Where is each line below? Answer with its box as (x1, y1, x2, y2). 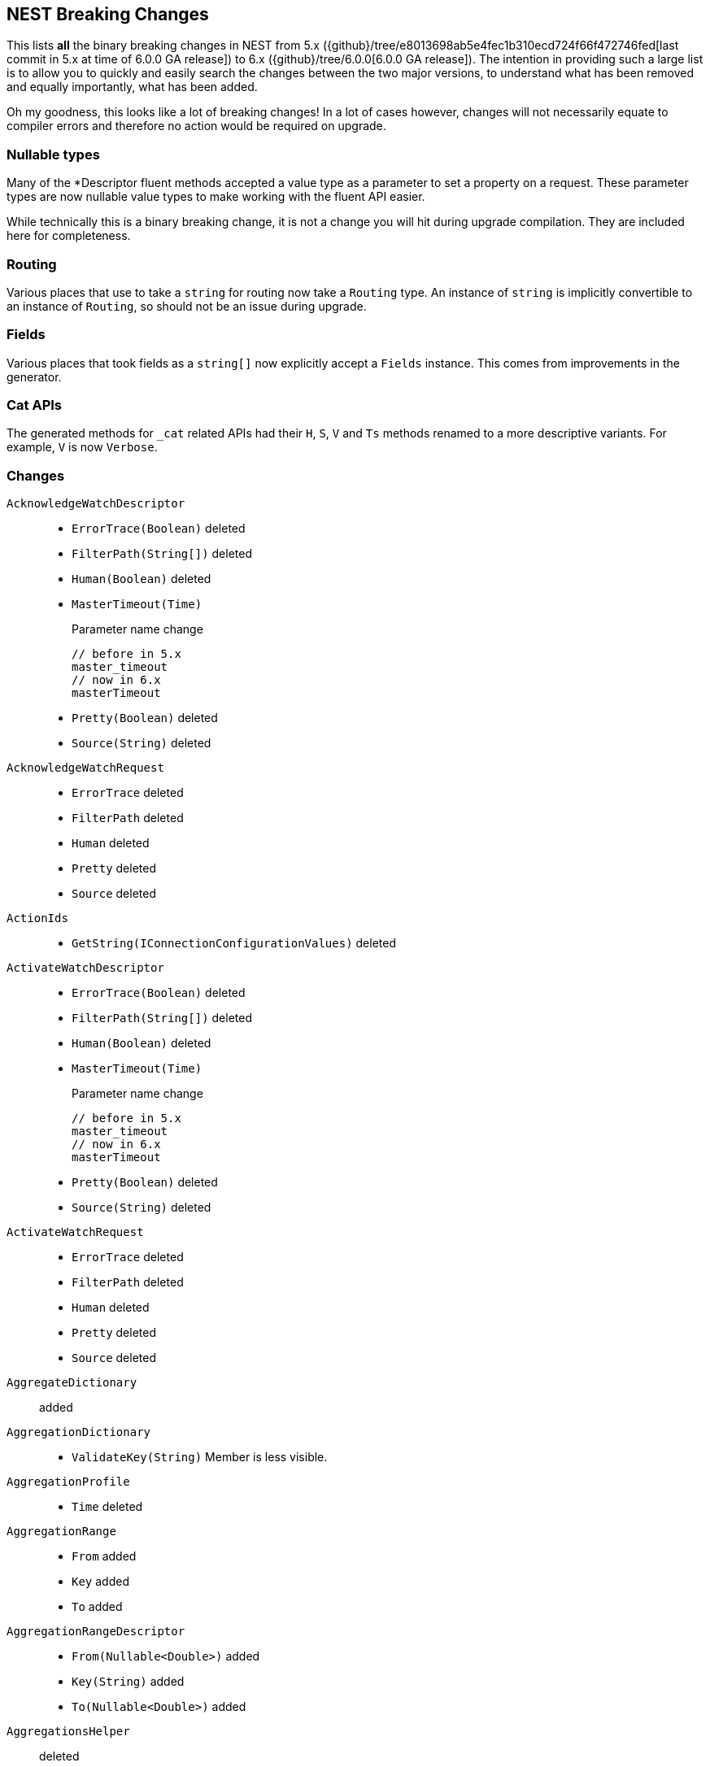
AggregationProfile (7, 1475, 130, 1489)
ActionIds (7, 912, 68, 925)
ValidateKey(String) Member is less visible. (72, 1450, 328, 1465)
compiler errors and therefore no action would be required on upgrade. (7, 119, 386, 133)
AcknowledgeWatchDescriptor (7, 497, 185, 511)
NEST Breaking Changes (7, 4, 209, 24)
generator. (7, 369, 62, 384)
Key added (72, 1574, 129, 1589)
